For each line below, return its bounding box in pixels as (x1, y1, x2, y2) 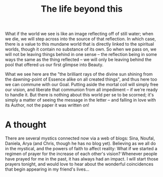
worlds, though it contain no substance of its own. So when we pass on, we (5, 46, 157, 52)
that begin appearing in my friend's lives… (5, 166, 90, 172)
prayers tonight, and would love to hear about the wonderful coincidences (5, 161, 154, 167)
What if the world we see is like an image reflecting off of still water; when (5, 31, 154, 37)
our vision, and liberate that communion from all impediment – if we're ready (5, 87, 158, 93)
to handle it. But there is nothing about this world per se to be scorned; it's (5, 92, 154, 98)
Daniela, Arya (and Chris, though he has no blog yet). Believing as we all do (5, 141, 156, 146)
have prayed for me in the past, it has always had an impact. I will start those (5, 156, 159, 162)
